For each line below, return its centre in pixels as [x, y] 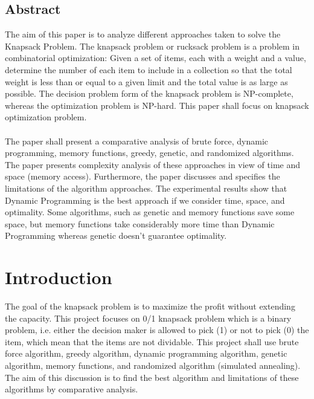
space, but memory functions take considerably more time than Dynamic [140, 223]
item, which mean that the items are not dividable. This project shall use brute [152, 341]
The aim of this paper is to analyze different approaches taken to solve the [143, 34]
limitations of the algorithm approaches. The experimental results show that [146, 188]
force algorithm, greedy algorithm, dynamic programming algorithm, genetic [146, 353]
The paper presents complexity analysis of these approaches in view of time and [152, 164]
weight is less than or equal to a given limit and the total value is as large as [146, 81]
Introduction [59, 277]
